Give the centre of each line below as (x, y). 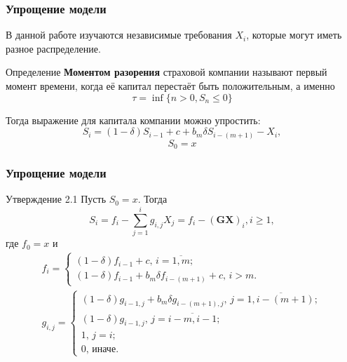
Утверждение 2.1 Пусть (56, 199)
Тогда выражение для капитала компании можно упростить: (133, 120)
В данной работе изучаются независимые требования (119, 35)
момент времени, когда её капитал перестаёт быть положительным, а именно (170, 86)
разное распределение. (53, 48)
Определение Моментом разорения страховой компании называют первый (166, 72)
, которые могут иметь (294, 35)
